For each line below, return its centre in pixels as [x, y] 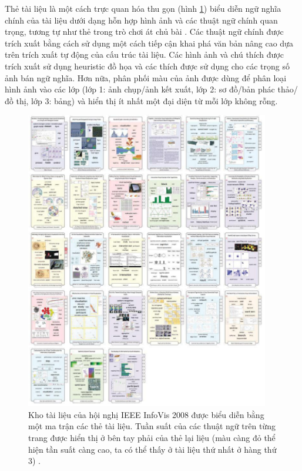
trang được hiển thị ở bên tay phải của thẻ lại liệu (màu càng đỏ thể [152, 438]
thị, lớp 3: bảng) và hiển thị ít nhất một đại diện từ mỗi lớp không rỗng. [147, 100]
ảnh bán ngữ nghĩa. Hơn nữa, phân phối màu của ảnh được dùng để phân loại [146, 77]
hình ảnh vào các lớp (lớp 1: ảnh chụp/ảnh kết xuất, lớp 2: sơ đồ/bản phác [140, 89]
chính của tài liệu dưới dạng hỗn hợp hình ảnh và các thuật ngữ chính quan [141, 20]
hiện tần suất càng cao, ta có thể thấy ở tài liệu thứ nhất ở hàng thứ [152, 449]
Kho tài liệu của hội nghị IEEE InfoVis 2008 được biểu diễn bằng [146, 414]
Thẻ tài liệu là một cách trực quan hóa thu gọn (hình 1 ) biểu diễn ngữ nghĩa [143, 8]
